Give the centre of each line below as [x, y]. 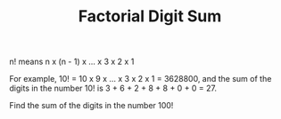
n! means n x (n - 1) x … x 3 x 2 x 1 [72, 62]
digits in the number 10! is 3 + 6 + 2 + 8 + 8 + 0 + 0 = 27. [113, 88]
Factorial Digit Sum [150, 16]
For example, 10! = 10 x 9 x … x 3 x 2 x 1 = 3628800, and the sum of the [140, 79]
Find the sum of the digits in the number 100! [91, 106]
